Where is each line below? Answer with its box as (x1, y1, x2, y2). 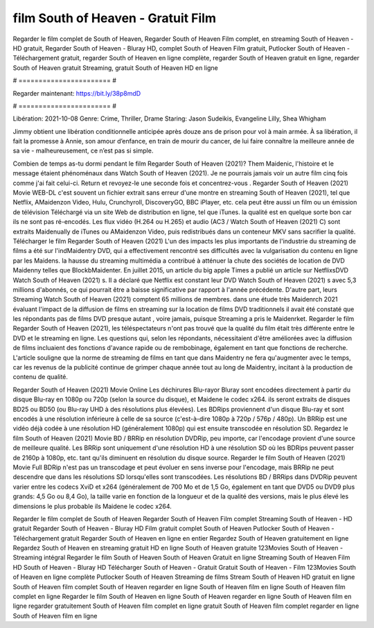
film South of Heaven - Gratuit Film (12, 10, 217, 26)
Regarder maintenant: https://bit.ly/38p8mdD (12, 89, 141, 97)
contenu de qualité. (12, 373, 69, 381)
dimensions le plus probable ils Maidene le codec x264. (12, 502, 172, 510)
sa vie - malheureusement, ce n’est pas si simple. (12, 146, 154, 155)
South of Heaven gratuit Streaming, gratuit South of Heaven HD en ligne (12, 63, 218, 72)
